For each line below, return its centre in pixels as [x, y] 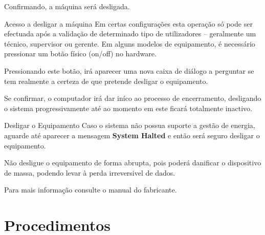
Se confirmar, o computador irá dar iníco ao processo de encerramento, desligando [133, 98]
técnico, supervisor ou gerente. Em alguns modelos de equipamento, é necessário [130, 43]
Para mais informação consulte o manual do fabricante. [91, 190]
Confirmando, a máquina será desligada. [67, 6]
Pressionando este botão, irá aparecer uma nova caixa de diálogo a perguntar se [129, 70]
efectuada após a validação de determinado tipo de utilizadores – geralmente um [130, 34]
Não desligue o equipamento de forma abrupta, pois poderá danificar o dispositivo [133, 163]
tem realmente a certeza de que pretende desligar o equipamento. [106, 81]
